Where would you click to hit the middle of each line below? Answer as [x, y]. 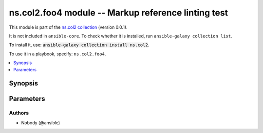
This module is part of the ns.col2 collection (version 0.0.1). [68, 27]
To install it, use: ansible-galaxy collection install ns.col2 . [79, 45]
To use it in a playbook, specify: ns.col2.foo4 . [57, 54]
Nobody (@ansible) [41, 123]
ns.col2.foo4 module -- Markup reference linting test [119, 13]
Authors [19, 113]
